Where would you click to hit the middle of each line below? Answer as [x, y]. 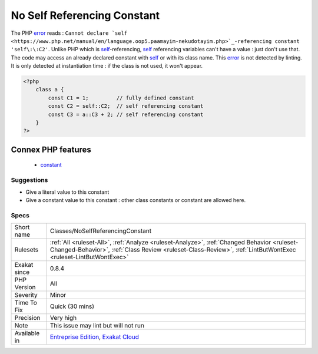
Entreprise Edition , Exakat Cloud [95, 337]
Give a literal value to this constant [67, 192]
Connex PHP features [51, 149]
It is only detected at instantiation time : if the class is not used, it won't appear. [107, 66]
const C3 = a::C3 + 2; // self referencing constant [126, 114]
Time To [26, 303]
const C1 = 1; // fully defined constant [121, 98]
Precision [27, 318]
